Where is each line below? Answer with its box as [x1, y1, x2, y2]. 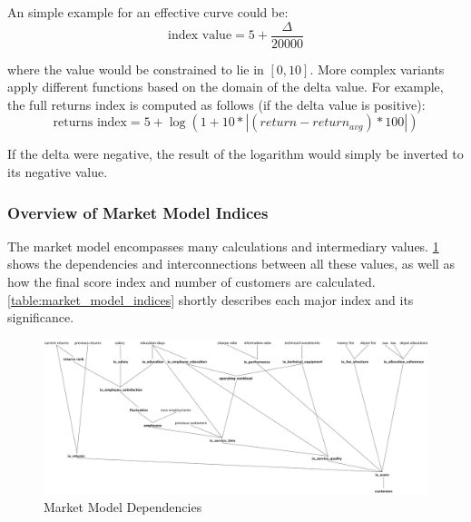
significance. [7, 308, 74, 327]
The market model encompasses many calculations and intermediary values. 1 [7, 236, 439, 255]
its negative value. [7, 163, 108, 182]
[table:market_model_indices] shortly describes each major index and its [7, 290, 414, 309]
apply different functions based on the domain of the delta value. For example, [7, 77, 444, 96]
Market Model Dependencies [44, 497, 202, 516]
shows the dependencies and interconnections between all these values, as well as [7, 254, 455, 273]
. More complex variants [309, 59, 445, 78]
